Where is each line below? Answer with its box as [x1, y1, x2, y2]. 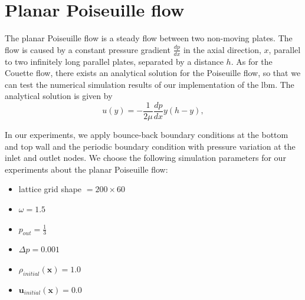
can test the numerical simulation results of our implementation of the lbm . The [5, 78, 294, 90]
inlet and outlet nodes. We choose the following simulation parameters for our [5, 151, 286, 164]
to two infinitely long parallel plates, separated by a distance [5, 55, 224, 67]
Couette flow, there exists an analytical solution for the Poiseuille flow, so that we [5, 67, 301, 79]
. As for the [231, 55, 273, 67]
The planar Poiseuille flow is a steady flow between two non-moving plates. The [5, 32, 293, 44]
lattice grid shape [18, 183, 82, 195]
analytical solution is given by [5, 90, 113, 102]
